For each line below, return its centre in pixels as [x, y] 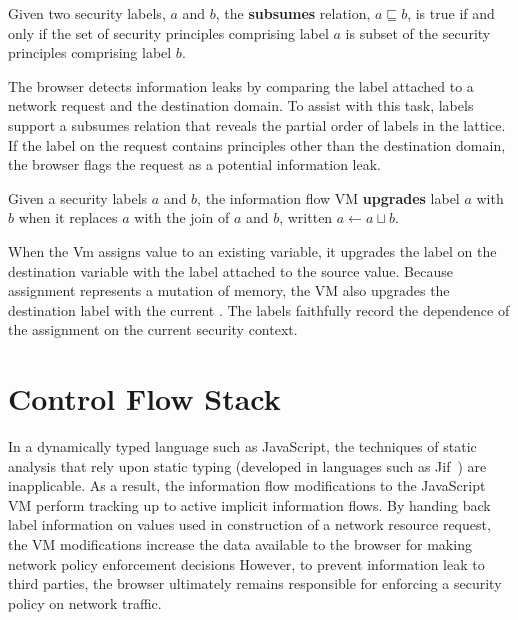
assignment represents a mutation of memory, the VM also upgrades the [229, 290]
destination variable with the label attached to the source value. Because [230, 270]
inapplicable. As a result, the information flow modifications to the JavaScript [247, 485]
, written [306, 217]
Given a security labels [78, 197]
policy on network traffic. [85, 602]
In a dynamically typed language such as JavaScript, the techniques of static [242, 446]
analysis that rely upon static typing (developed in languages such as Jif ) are [247, 465]
